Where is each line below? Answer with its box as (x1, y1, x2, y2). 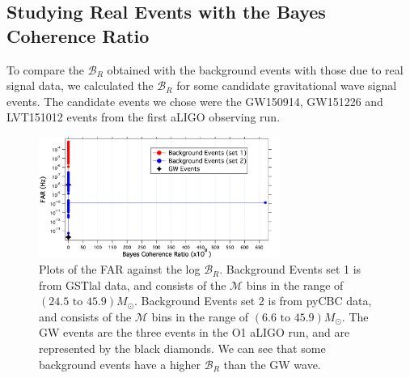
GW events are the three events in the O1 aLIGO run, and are (39, 324, 350, 341)
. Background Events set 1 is (219, 261, 361, 278)
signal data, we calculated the (6, 77, 154, 94)
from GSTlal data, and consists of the (39, 276, 226, 293)
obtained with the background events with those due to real (107, 61, 404, 78)
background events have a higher (39, 355, 201, 372)
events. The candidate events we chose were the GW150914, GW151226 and (6, 92, 383, 109)
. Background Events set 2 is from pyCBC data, (134, 292, 372, 309)
